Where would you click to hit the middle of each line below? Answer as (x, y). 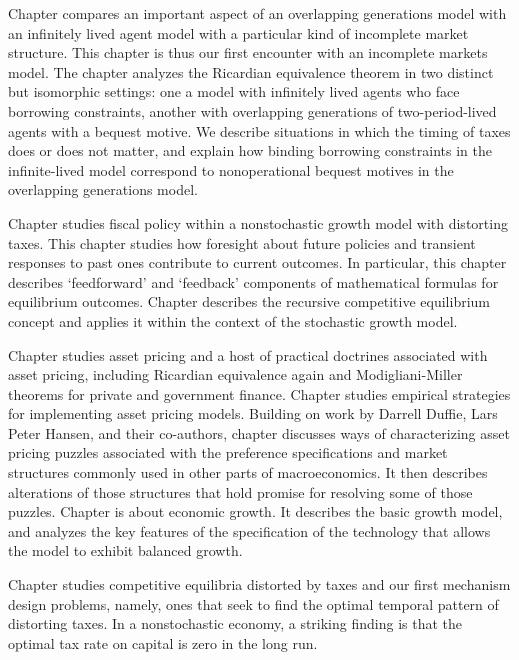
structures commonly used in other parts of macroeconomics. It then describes (248, 472)
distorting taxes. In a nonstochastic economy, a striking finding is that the (235, 623)
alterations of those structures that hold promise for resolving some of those (240, 491)
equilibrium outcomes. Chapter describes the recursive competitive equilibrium (249, 301)
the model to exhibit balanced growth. (125, 550)
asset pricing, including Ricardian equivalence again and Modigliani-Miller (235, 374)
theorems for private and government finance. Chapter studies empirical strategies (259, 393)
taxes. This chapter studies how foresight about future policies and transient (242, 242)
